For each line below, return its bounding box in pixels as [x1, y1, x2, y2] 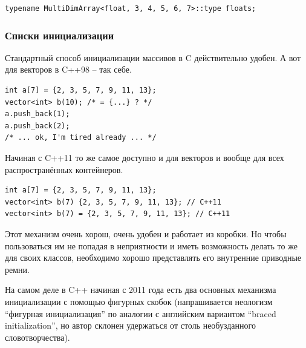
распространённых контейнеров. [5, 163, 123, 176]
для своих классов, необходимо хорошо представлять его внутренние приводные [5, 251, 302, 264]
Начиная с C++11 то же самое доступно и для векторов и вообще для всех [5, 151, 284, 163]
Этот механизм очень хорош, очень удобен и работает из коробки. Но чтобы [5, 227, 287, 240]
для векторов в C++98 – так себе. [5, 63, 132, 76]
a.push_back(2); [5, 121, 70, 130]
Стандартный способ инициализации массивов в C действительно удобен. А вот [5, 51, 301, 64]
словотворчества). [5, 330, 70, 343]
